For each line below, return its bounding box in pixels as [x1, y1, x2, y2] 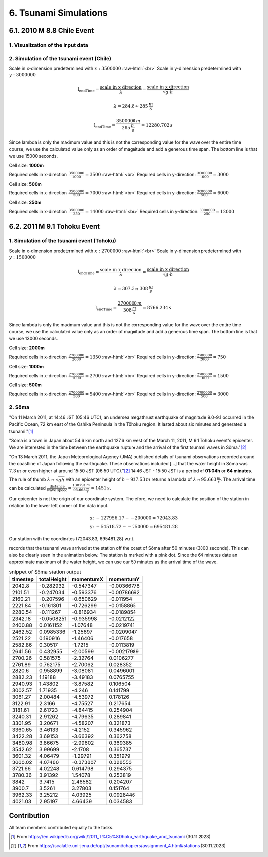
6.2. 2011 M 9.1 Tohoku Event [9, 222, 100, 231]
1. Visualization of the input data [9, 41, 89, 48]
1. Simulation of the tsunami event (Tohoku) [9, 237, 116, 244]
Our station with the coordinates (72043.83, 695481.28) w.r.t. [9, 536, 134, 542]
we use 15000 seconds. [9, 153, 58, 159]
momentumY [109, 576, 140, 583]
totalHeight [39, 576, 67, 583]
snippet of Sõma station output [9, 569, 81, 575]
